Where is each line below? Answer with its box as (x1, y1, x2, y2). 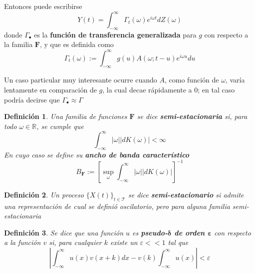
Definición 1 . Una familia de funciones (4, 111, 127, 121)
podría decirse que (4, 94, 60, 104)
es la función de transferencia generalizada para (34, 29, 197, 39)
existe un (110, 237, 138, 247)
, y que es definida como (39, 39, 114, 49)
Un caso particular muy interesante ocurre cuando (4, 74, 157, 85)
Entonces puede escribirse (4, 1, 82, 11)
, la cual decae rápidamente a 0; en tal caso (102, 84, 235, 94)
